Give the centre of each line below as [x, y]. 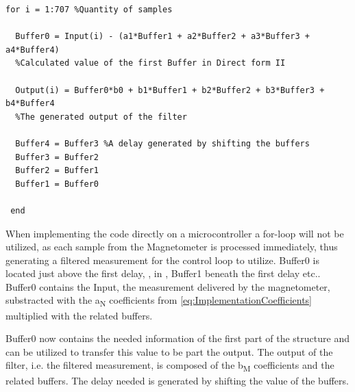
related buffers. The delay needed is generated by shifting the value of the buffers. [177, 380]
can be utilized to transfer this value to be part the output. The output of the [169, 351]
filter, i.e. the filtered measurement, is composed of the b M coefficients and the [170, 366]
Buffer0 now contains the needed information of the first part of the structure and [177, 338]
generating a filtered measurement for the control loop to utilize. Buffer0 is [162, 260]
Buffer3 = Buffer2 [57, 157]
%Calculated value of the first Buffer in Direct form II [150, 63]
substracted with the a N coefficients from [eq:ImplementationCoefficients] [159, 301]
